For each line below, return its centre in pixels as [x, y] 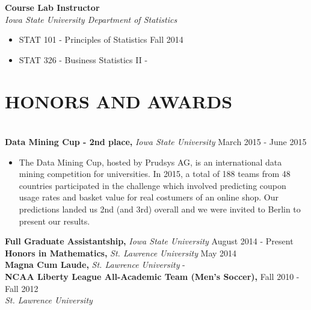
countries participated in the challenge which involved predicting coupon [152, 185]
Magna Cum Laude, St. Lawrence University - [95, 265]
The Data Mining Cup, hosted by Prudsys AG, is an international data [150, 162]
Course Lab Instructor [52, 7]
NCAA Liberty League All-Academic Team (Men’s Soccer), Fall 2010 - [152, 277]
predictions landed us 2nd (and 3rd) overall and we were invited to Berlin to [160, 209]
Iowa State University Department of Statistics [91, 19]
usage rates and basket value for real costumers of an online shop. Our [149, 197]
